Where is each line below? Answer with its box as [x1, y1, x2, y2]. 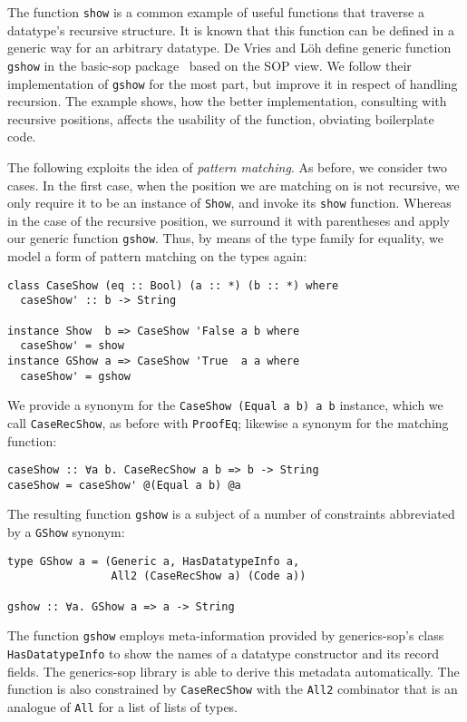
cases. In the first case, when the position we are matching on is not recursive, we [7, 175, 460, 194]
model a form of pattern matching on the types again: [7, 247, 307, 266]
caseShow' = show [20, 339, 124, 353]
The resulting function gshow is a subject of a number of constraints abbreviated [7, 504, 455, 523]
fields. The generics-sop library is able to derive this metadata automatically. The [7, 661, 460, 680]
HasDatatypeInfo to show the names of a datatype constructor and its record [7, 644, 440, 663]
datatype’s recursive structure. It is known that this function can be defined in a [7, 20, 454, 39]
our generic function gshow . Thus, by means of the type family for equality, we [7, 229, 443, 248]
